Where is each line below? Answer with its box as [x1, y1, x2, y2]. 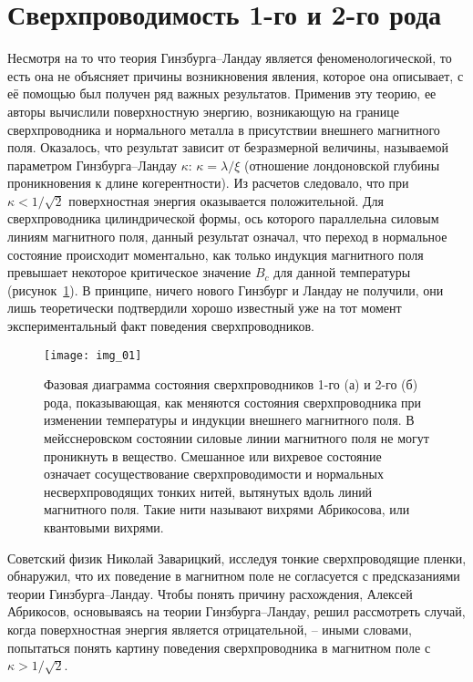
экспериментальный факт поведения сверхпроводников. [7, 316, 314, 336]
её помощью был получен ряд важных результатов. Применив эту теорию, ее [7, 84, 437, 103]
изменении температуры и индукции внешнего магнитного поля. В [44, 410, 415, 429]
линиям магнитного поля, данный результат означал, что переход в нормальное [7, 227, 447, 246]
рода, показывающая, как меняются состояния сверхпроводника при [44, 392, 422, 411]
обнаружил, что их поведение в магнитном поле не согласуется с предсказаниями [7, 566, 460, 585]
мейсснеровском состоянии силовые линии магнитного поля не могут [44, 429, 429, 448]
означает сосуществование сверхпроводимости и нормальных [44, 464, 384, 483]
